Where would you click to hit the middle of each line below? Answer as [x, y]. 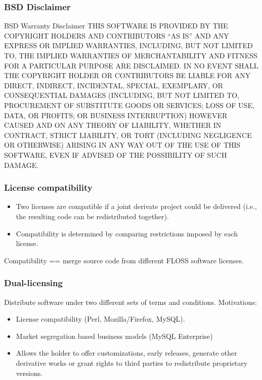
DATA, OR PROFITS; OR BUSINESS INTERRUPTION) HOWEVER [116, 115]
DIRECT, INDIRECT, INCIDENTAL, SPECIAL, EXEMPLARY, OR [114, 85]
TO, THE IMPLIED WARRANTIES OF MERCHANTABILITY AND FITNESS [131, 55]
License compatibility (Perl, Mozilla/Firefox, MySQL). [100, 319]
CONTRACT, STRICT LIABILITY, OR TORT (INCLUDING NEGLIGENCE [128, 135]
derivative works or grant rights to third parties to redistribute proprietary [132, 362]
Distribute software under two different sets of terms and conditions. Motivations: [130, 302]
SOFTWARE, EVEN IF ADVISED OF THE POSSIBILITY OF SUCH [116, 154]
